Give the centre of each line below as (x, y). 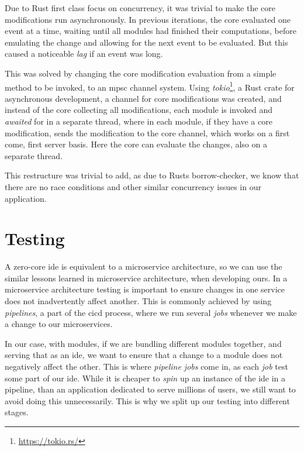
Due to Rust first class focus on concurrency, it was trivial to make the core (140, 8)
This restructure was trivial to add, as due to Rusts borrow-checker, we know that (152, 175)
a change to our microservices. (59, 324)
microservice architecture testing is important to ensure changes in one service (145, 289)
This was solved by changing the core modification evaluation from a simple (141, 73)
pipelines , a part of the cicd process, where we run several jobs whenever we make (151, 312)
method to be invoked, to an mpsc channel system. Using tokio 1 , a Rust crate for (150, 86)
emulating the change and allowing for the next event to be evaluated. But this (146, 42)
